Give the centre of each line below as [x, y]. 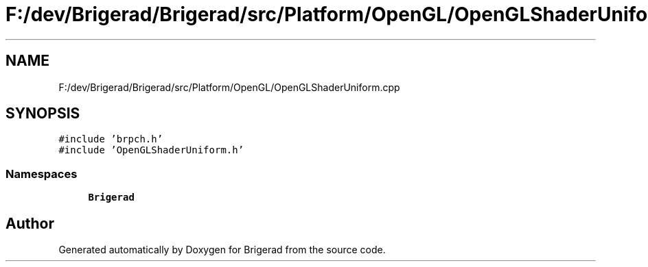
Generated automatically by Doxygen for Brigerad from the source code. [222, 250]
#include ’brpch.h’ [111, 139]
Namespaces [42, 174]
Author [30, 223]
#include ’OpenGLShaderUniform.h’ [151, 150]
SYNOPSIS [43, 114]
